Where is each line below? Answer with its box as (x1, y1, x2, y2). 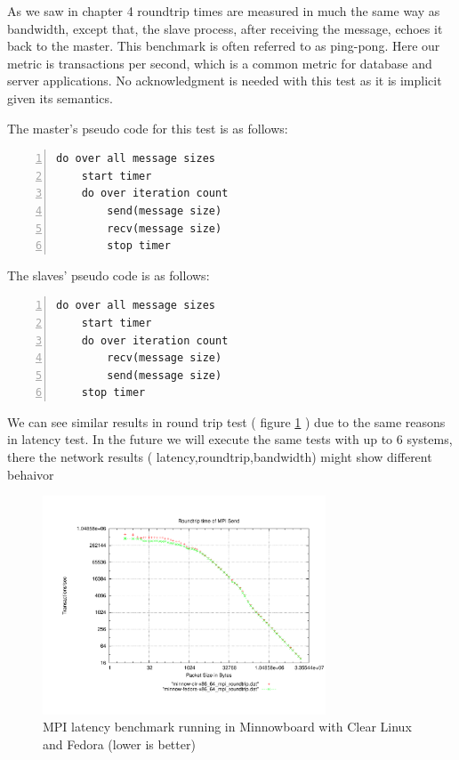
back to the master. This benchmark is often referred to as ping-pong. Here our (7, 36, 440, 55)
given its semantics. (7, 88, 113, 107)
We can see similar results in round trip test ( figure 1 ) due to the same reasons (7, 412, 446, 431)
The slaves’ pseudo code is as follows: (7, 265, 210, 284)
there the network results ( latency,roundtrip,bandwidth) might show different (7, 448, 432, 466)
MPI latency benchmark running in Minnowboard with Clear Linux (43, 717, 412, 736)
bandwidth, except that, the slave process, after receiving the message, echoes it (7, 19, 443, 37)
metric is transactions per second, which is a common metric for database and (7, 53, 432, 72)
